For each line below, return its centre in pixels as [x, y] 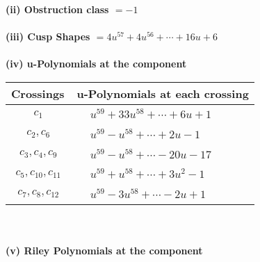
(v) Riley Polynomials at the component [104, 250]
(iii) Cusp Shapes [48, 36]
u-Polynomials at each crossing [163, 93]
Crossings [38, 93]
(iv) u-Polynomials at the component [96, 64]
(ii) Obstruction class [57, 9]
